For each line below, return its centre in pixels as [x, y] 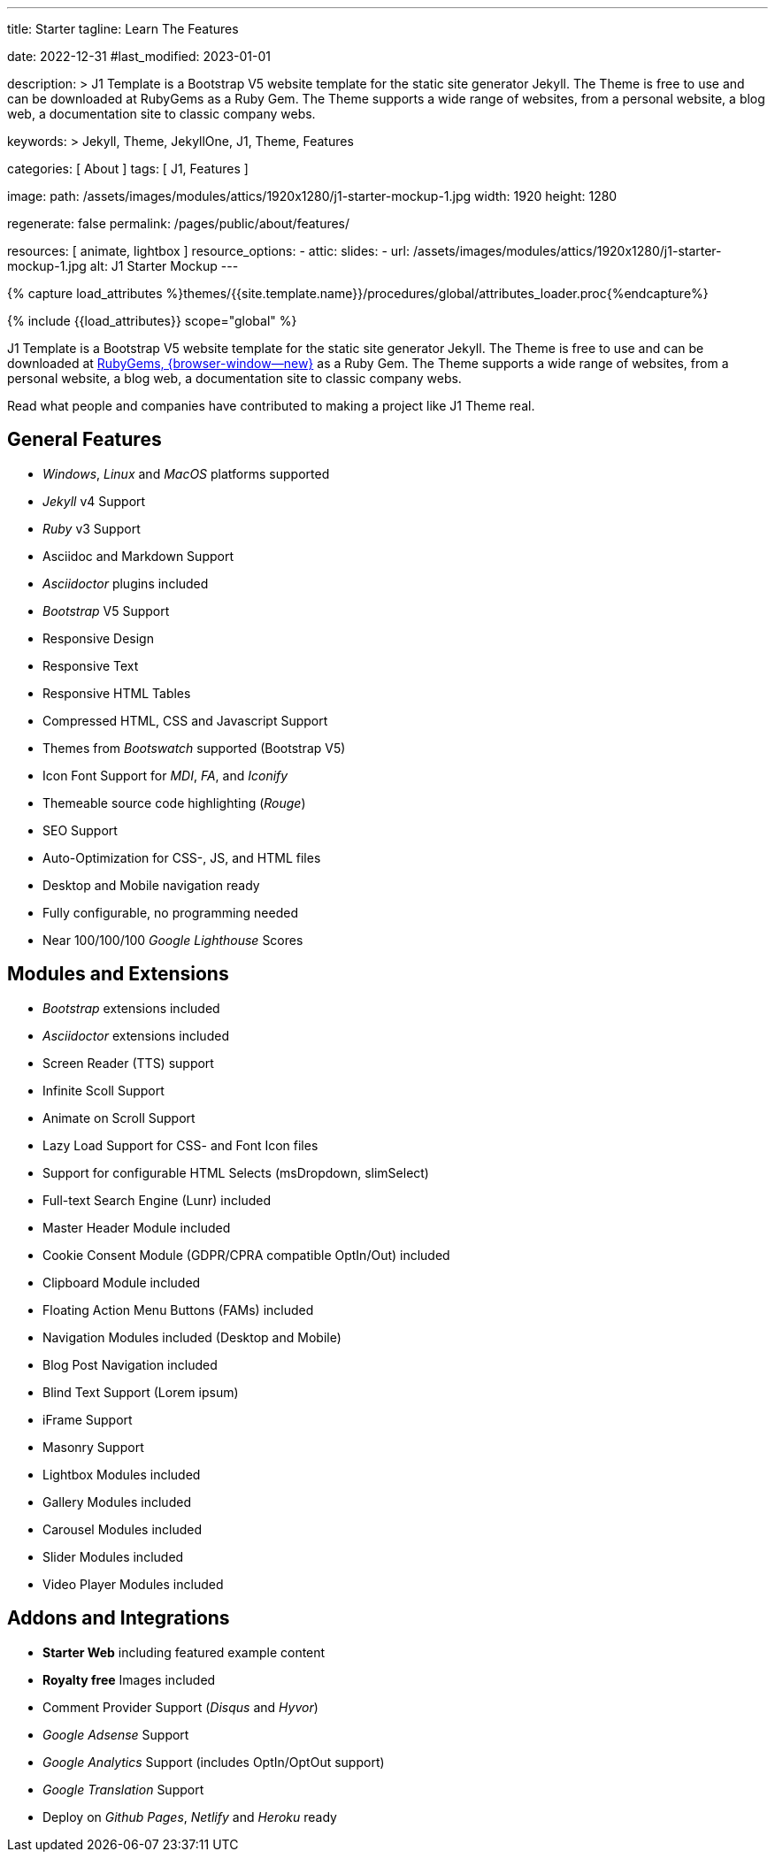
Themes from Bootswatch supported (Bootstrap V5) [194, 748]
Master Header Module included [137, 1227]
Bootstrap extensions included [131, 1008]
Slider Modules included [113, 1556]
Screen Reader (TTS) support [128, 1063]
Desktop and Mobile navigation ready [151, 885]
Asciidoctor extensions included [136, 1035]
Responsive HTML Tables [117, 693]
